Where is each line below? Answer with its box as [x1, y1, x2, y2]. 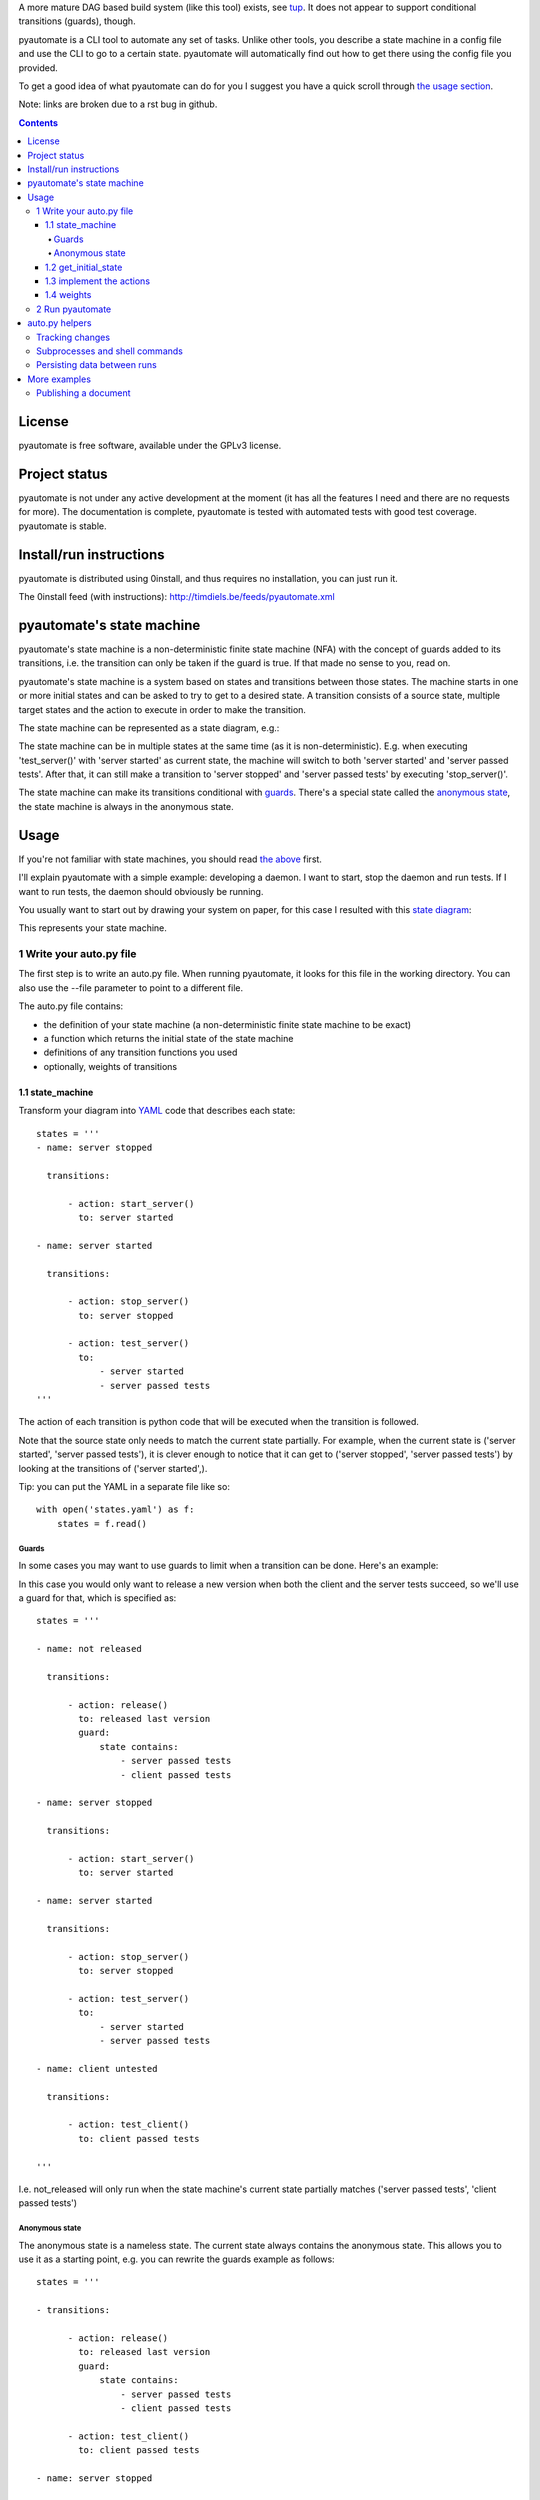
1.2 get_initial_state [45, 261, 123, 273]
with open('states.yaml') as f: [36, 1504, 195, 1515]
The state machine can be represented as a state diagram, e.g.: [18, 721, 280, 734]
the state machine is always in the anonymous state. [18, 800, 234, 812]
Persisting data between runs [36, 359, 157, 371]
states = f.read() [56, 1518, 148, 1529]
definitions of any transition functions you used [43, 1046, 238, 1059]
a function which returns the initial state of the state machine [43, 1033, 294, 1045]
